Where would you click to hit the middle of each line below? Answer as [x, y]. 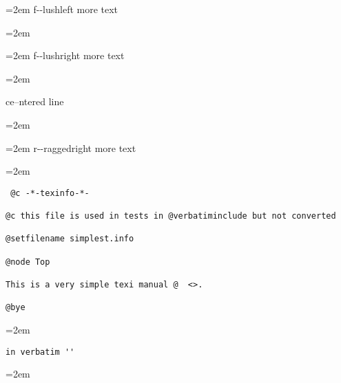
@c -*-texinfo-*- [50, 193]
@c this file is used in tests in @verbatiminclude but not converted [171, 216]
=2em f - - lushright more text [65, 55]
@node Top [28, 262]
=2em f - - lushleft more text [62, 9]
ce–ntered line [35, 101]
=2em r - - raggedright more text [71, 147]
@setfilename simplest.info [70, 239]
